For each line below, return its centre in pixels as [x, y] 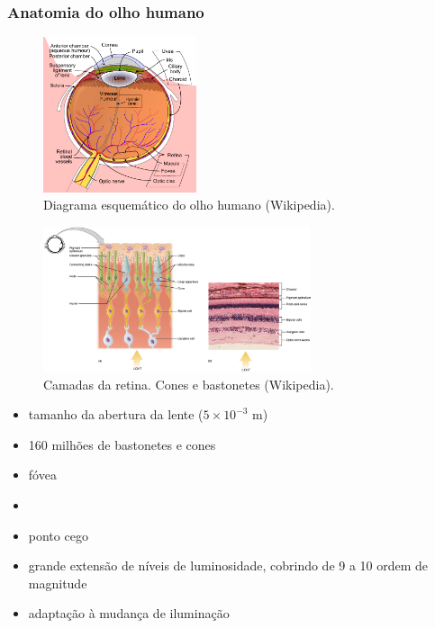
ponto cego [58, 535]
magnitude [58, 583]
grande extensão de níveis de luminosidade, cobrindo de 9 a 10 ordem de [228, 565]
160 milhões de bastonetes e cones [122, 444]
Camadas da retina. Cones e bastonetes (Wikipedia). [189, 384]
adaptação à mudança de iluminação [129, 613]
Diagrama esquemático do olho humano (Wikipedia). [189, 205]
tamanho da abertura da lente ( [116, 414]
